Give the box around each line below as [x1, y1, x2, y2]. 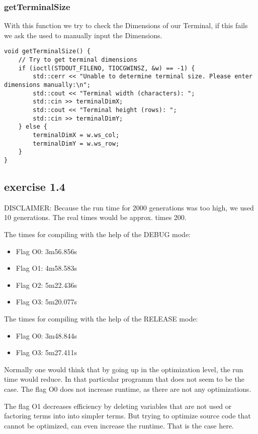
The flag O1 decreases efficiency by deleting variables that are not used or [4, 400, 232, 411]
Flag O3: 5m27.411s [16, 347, 77, 358]
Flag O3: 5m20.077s [16, 296, 77, 307]
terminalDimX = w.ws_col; [33, 131, 120, 139]
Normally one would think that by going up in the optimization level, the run [4, 364, 243, 374]
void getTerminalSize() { [4, 48, 91, 55]
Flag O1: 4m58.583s [16, 263, 77, 273]
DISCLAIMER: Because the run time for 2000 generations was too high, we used [4, 202, 254, 212]
